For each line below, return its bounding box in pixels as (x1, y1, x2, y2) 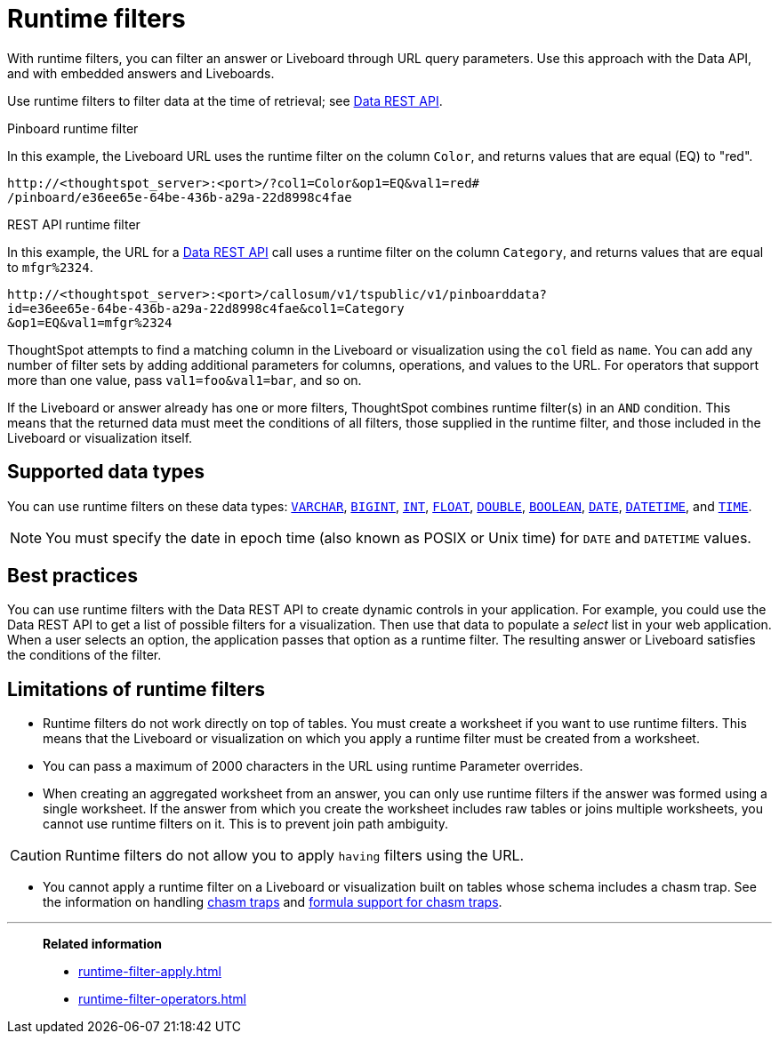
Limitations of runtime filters (7, 677, 265, 701)
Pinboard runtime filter (7, 120, 139, 136)
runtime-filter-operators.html (78, 991, 246, 1007)
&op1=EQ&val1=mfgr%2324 (7, 315, 173, 330)
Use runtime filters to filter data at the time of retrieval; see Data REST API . (7, 92, 443, 108)
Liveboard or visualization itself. (7, 429, 193, 445)
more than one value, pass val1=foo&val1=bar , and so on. (7, 372, 362, 388)
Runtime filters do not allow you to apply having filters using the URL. (65, 846, 525, 865)
